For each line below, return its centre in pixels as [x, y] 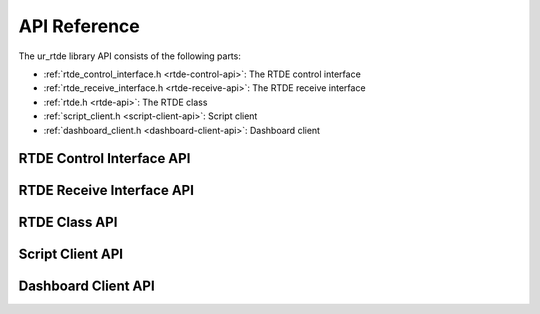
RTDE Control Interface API [104, 158]
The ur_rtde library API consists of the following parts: [130, 56]
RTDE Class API [68, 222]
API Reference [79, 26]
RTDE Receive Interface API [106, 190]
